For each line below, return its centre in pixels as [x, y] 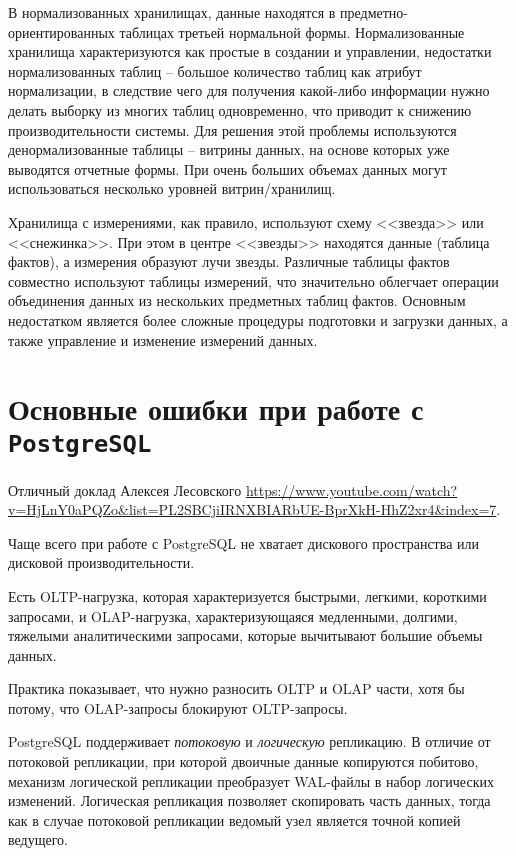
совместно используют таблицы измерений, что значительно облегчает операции [253, 280]
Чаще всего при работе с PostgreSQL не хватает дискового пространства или [244, 542]
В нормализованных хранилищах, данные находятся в [172, 12]
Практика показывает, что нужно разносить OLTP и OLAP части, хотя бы [236, 688]
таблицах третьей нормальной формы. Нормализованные [292, 31]
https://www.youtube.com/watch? [351, 489]
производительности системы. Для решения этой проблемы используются [232, 129]
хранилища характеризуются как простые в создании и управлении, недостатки [250, 51]
